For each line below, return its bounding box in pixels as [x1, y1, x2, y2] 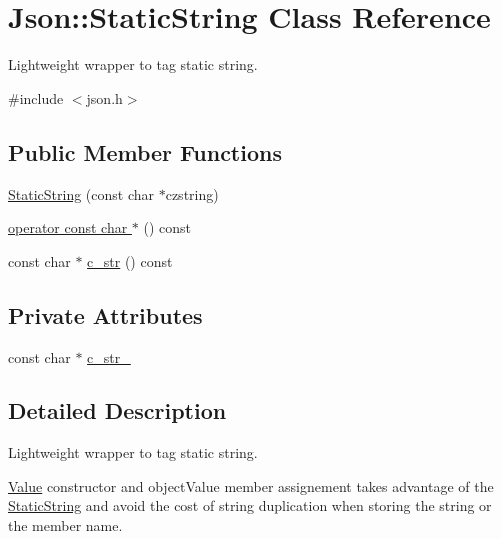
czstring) [165, 183, 219, 204]
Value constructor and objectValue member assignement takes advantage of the [8, 475, 494, 496]
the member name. [8, 515, 123, 536]
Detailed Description [8, 395, 227, 426]
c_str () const [87, 250, 173, 271]
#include [8, 87, 64, 108]
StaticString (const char [8, 183, 155, 204]
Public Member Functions [8, 136, 282, 167]
